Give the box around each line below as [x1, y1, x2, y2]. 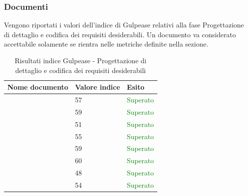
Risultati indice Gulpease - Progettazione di [15, 55, 147, 65]
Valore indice [74, 82, 120, 92]
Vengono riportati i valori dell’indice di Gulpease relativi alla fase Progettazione [4, 20, 244, 30]
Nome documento [7, 82, 68, 92]
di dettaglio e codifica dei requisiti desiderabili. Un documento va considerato [4, 29, 236, 39]
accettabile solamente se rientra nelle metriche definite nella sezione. [4, 39, 208, 49]
